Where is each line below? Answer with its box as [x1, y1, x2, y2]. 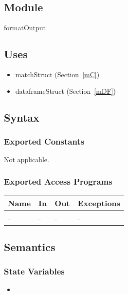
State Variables [4, 265, 65, 277]
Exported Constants [4, 135, 85, 147]
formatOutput [4, 22, 46, 33]
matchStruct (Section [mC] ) [15, 69, 100, 79]
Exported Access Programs [4, 175, 112, 187]
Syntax [4, 109, 39, 125]
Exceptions [77, 197, 121, 209]
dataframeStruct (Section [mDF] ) [15, 85, 116, 96]
